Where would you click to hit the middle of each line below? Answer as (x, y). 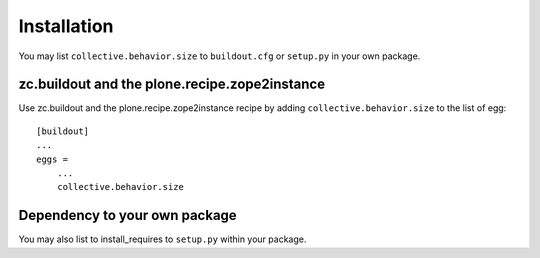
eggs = (52, 159)
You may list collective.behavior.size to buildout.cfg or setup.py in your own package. (219, 56)
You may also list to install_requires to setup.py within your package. (162, 239)
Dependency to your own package (127, 215)
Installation (66, 26)
